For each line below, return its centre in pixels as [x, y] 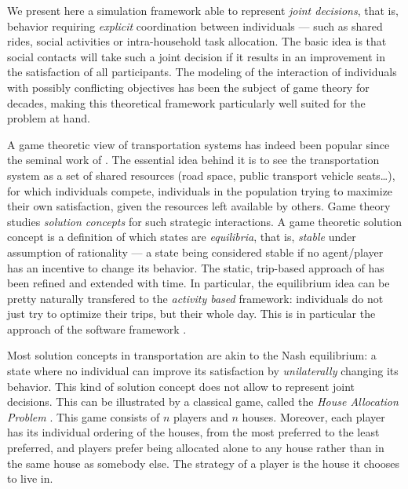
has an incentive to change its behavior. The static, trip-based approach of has [196, 267]
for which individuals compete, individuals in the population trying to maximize [200, 190]
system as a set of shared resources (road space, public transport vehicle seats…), [201, 175]
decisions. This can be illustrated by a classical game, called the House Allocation [203, 401]
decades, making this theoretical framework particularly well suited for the [186, 102]
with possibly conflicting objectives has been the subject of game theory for [188, 87]
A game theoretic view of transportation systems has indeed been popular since [199, 144]
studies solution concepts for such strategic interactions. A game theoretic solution [205, 221]
